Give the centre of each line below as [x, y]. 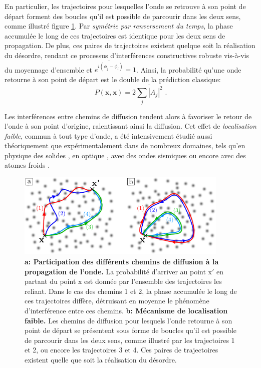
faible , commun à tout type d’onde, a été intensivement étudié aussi [108, 135]
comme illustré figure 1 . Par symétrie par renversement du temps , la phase [119, 26]
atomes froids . [27, 165]
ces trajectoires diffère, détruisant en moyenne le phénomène [117, 301]
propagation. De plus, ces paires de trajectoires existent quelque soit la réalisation [130, 45]
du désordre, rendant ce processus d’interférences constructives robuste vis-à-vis [127, 55]
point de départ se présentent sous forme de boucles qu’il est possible [131, 330]
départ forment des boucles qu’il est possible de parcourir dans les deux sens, [123, 16]
